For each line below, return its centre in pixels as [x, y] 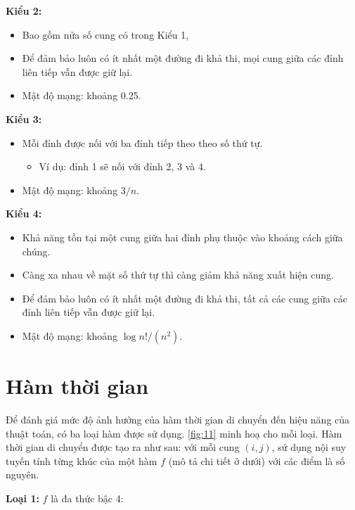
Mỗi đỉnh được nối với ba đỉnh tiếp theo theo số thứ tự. [142, 142]
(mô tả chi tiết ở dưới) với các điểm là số [257, 460]
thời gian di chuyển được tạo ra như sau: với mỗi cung [123, 447]
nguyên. [22, 474]
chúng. [36, 251]
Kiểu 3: [24, 119]
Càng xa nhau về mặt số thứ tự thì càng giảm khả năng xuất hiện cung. [178, 275]
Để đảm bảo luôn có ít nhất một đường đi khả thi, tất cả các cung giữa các [185, 298]
